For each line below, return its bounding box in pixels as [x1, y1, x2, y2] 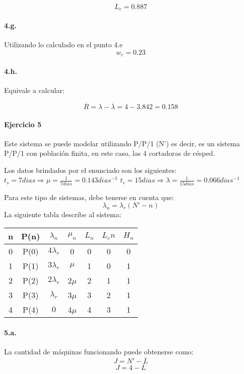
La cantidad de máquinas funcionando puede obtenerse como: [4, 346, 194, 356]
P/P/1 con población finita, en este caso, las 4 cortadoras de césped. [4, 148, 215, 158]
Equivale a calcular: [4, 85, 65, 96]
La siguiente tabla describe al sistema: [4, 209, 122, 220]
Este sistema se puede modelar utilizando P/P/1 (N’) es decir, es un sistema [4, 138, 240, 148]
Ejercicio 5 [4, 119, 42, 129]
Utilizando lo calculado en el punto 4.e [4, 39, 123, 50]
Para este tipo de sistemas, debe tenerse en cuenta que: [4, 192, 174, 202]
